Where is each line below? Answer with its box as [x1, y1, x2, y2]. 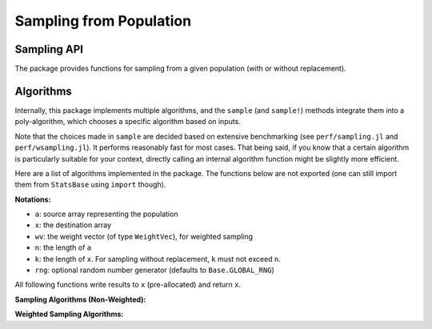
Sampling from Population [14, 12, 192, 30]
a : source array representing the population [34, 209, 178, 219]
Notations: [14, 195, 51, 204]
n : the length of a [34, 243, 92, 252]
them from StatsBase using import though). [14, 180, 166, 190]
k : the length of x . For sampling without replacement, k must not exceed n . [34, 254, 282, 263]
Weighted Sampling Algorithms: [14, 309, 124, 319]
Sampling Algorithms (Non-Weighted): [14, 295, 146, 304]
